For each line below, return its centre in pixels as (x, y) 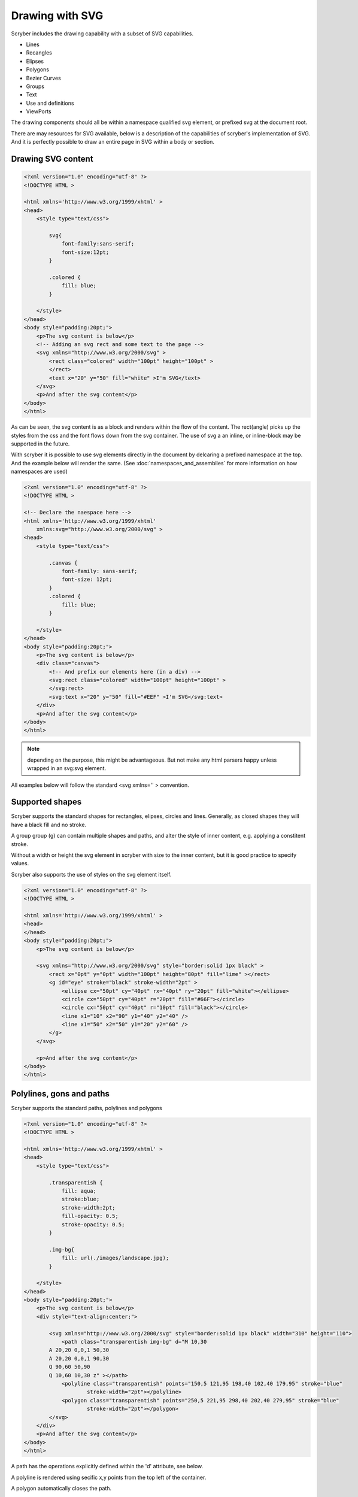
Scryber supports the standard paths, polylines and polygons (87, 1108)
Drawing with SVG (57, 16)
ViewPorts (39, 111)
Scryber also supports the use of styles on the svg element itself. (91, 874)
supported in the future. (40, 444)
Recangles (39, 53)
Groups (35, 86)
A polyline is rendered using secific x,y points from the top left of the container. (109, 1477)
